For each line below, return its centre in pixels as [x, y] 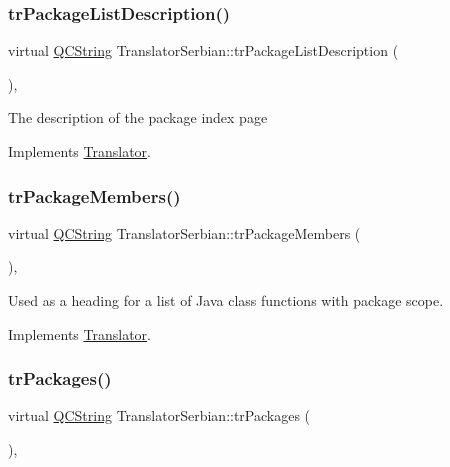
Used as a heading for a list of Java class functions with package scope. [226, 300]
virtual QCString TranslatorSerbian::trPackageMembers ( [184, 232]
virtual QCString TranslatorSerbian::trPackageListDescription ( [203, 50]
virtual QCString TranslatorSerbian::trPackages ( [159, 415]
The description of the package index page [138, 117]
